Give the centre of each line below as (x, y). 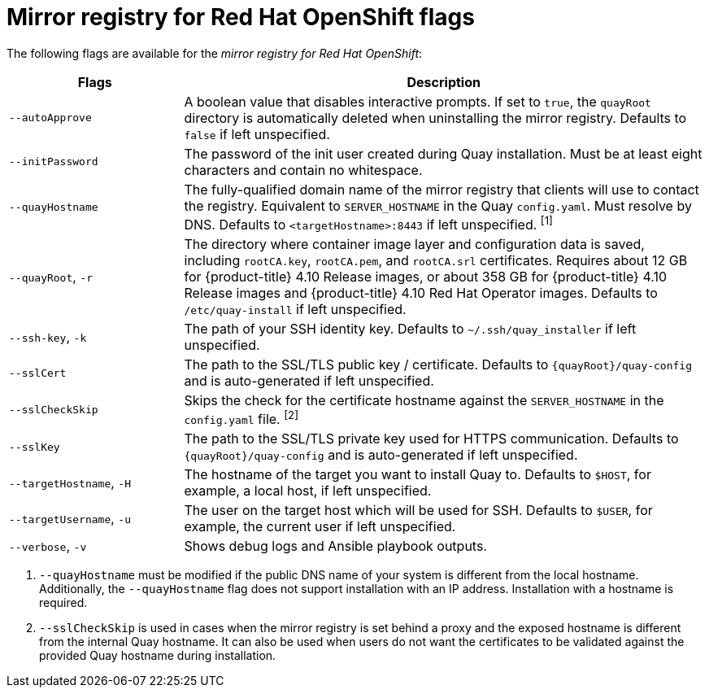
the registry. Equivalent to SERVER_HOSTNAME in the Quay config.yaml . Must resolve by (438, 205)
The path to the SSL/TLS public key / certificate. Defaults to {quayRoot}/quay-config (438, 365)
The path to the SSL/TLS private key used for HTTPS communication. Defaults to (431, 439)
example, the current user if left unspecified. (320, 527)
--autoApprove (50, 118)
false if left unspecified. (257, 134)
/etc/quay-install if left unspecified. (295, 310)
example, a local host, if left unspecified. (308, 491)
